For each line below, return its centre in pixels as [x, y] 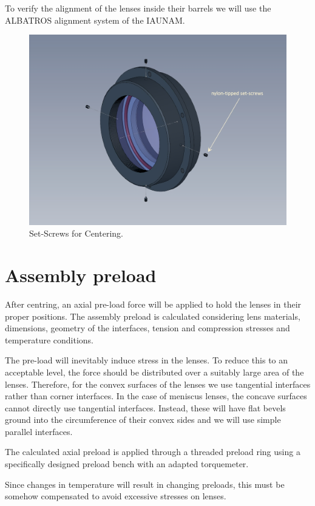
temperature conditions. [49, 339]
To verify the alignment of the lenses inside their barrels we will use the [138, 8]
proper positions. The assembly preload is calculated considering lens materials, [153, 316]
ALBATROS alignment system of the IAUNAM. [95, 20]
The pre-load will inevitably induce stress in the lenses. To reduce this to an [147, 360]
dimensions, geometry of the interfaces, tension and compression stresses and [147, 328]
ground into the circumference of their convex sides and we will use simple [143, 420]
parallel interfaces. [39, 431]
